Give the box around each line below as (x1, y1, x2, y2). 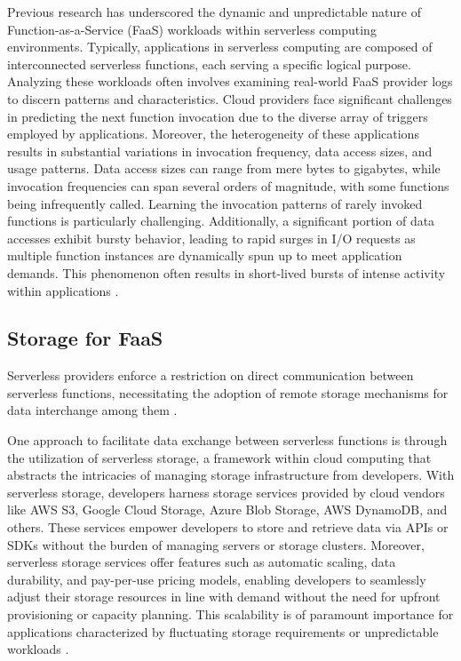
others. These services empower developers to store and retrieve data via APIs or (7, 518, 449, 537)
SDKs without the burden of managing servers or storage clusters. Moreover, (7, 535, 425, 553)
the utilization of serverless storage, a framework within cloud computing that (7, 448, 432, 466)
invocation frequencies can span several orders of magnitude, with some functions (7, 176, 449, 195)
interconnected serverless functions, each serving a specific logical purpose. (7, 54, 411, 73)
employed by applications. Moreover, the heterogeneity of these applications (7, 124, 419, 143)
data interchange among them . (7, 401, 178, 419)
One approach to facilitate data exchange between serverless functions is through (7, 431, 448, 450)
